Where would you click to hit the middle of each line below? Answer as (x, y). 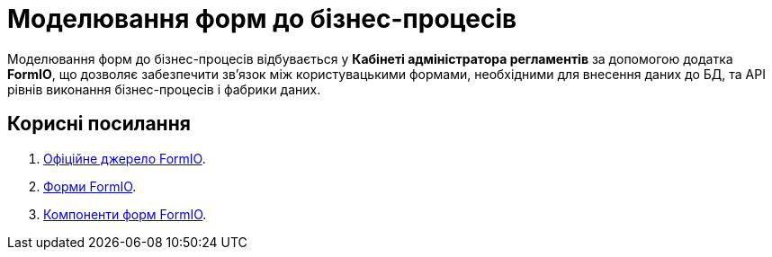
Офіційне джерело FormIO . (125, 158)
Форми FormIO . (90, 186)
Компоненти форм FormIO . (125, 214)
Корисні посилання (99, 124)
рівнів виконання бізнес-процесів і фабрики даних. (164, 89)
